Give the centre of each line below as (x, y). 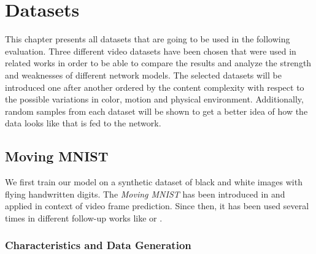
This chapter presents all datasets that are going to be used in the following (148, 39)
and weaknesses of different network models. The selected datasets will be (143, 75)
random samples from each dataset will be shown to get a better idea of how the (156, 111)
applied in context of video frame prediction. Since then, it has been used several (157, 206)
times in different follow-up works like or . (84, 217)
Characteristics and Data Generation (98, 245)
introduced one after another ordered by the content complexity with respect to (155, 87)
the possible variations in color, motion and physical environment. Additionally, (154, 99)
